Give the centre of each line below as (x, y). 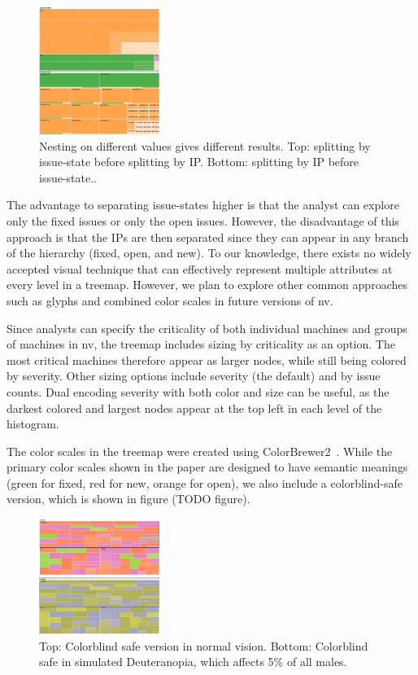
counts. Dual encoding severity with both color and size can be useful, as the (198, 391)
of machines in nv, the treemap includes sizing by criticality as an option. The (201, 344)
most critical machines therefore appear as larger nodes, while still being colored (207, 359)
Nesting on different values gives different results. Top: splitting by (205, 145)
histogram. (33, 424)
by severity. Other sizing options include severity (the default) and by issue (194, 376)
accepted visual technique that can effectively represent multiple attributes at (200, 268)
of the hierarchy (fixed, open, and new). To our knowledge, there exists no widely (209, 253)
